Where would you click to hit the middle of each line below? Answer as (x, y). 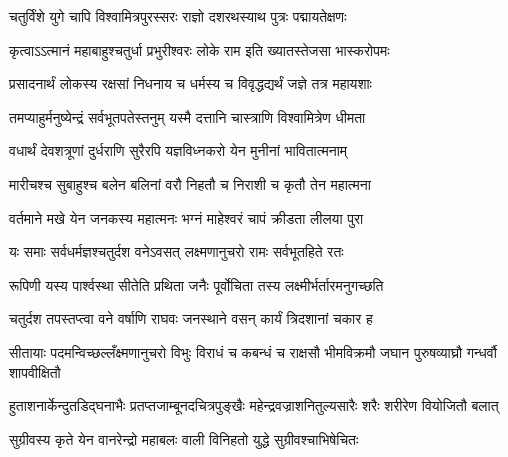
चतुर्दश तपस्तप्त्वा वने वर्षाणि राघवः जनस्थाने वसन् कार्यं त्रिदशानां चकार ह (191, 318)
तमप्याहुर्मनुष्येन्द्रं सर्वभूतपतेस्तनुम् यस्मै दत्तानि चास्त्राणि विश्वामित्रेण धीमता (187, 116)
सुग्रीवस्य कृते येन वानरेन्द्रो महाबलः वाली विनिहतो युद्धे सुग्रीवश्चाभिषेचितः (184, 438)
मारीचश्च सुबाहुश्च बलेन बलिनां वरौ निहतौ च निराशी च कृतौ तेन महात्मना (190, 183)
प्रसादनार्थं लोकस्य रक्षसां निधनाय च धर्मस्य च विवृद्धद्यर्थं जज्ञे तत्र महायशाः (190, 83)
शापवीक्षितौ (35, 371)
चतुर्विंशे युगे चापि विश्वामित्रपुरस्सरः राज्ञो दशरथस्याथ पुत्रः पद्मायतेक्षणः (178, 16)
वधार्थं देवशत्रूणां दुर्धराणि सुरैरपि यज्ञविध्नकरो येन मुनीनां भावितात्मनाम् (178, 150)
